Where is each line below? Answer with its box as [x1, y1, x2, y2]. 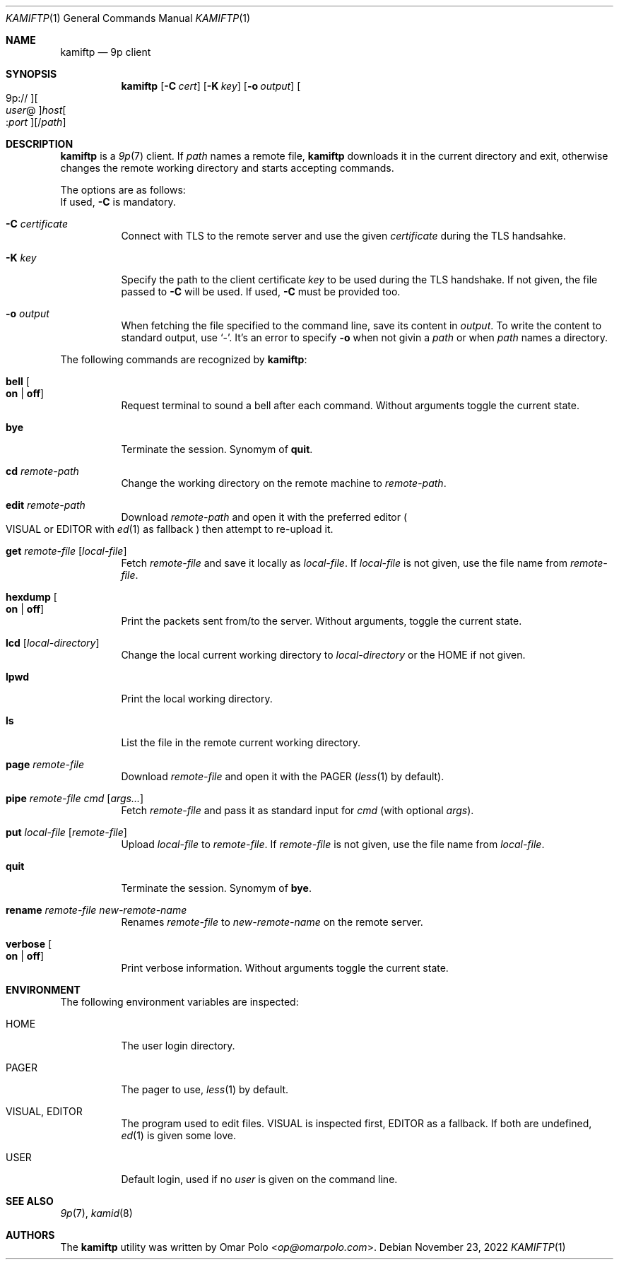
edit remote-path [6, 499, 86, 511]
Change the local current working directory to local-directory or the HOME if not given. [121, 649, 526, 661]
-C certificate [6, 218, 69, 230]
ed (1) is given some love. [121, 1129, 236, 1141]
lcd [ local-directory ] [6, 637, 100, 649]
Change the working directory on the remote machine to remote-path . [121, 477, 447, 489]
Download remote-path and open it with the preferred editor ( [121, 511, 408, 523]
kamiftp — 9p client [60, 46, 151, 58]
